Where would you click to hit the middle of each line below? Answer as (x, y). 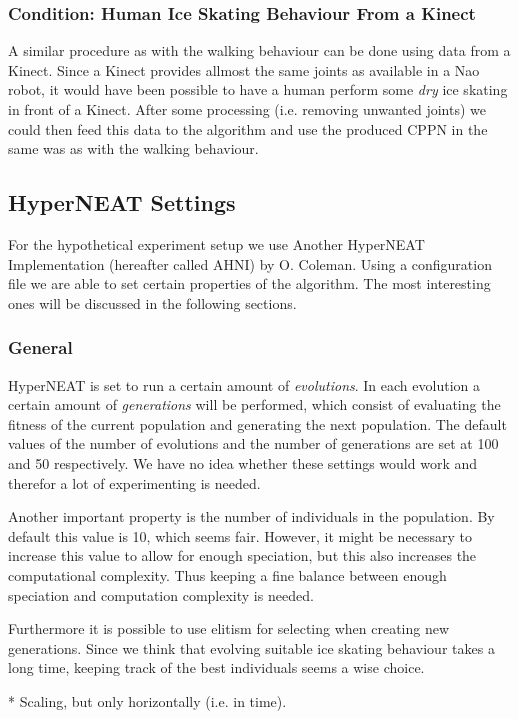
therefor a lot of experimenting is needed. (134, 482)
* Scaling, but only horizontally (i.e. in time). (147, 700)
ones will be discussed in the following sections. (152, 302)
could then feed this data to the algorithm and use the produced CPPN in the (248, 128)
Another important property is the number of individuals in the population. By (251, 516)
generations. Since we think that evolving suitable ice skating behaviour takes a (251, 647)
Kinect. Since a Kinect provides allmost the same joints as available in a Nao (244, 69)
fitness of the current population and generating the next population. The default (257, 423)
